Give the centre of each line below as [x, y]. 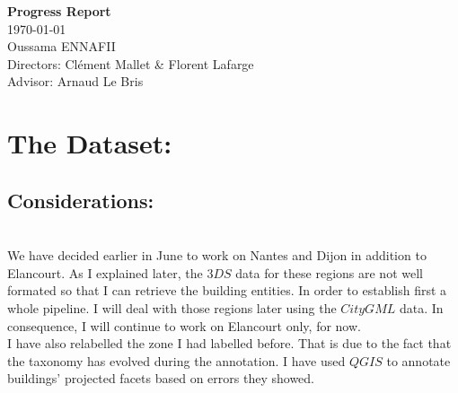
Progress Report [59, 11]
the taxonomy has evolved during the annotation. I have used [176, 360]
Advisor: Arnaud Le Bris [75, 81]
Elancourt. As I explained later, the [105, 272]
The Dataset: [90, 143]
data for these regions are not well [329, 272]
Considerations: [81, 200]
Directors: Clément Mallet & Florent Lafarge [131, 63]
